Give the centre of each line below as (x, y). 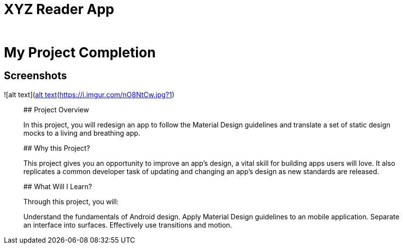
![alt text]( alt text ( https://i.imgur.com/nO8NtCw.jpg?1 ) (89, 94)
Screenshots (36, 76)
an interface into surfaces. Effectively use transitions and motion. (128, 225)
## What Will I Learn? (58, 186)
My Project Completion (80, 52)
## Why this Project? (57, 148)
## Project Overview (56, 109)
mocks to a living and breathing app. (82, 133)
